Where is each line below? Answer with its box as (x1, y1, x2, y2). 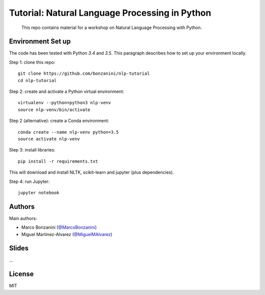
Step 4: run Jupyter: (9, 178, 50, 184)
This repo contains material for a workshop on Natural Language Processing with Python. (21, 25, 202, 30)
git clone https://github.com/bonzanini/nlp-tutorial (18, 71, 150, 76)
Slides (9, 244, 29, 253)
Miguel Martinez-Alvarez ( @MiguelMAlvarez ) (21, 231, 113, 237)
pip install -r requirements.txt (18, 158, 98, 164)
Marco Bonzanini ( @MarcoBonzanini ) (21, 224, 97, 231)
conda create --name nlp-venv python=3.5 (18, 129, 119, 135)
